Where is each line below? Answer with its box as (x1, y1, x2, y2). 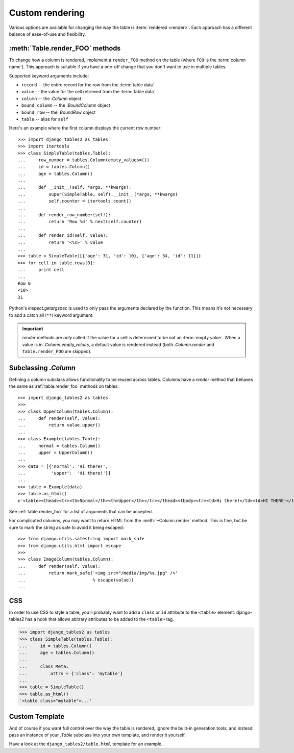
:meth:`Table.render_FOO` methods (9, 44, 121, 52)
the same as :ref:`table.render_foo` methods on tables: (9, 383, 119, 389)
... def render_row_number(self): (18, 212, 111, 218)
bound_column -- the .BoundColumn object (21, 102, 110, 108)
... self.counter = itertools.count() (18, 199, 132, 204)
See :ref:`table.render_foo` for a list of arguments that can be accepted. (9, 509, 153, 515)
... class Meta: (19, 664, 69, 669)
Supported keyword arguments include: (9, 73, 89, 78)
